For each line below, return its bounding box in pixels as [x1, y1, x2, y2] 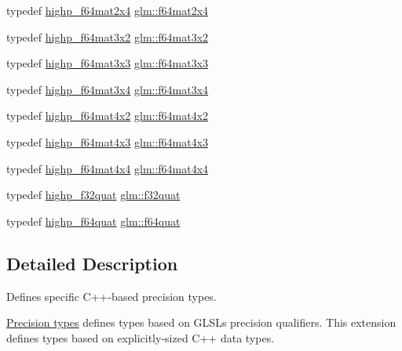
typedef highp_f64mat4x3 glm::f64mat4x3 [6, 133, 209, 150]
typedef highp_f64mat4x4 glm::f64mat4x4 [6, 160, 209, 176]
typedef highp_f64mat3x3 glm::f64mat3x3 [6, 55, 209, 71]
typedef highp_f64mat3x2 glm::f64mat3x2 [6, 28, 209, 45]
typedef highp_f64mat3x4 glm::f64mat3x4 [6, 81, 209, 97]
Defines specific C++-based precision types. [6, 288, 217, 304]
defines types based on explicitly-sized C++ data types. [6, 329, 275, 346]
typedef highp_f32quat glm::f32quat [6, 186, 181, 203]
